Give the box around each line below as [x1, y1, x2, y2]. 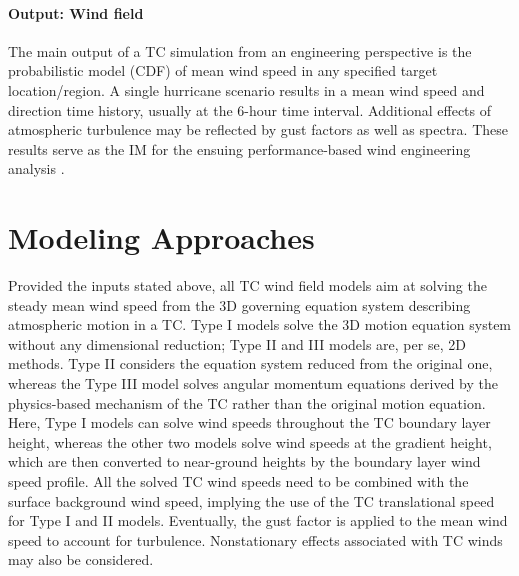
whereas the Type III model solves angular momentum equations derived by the [8, 373, 498, 394]
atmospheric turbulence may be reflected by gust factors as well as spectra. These [8, 119, 508, 140]
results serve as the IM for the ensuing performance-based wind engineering [8, 138, 471, 159]
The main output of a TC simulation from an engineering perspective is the [8, 40, 472, 61]
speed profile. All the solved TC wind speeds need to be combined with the [8, 471, 469, 492]
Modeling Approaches [8, 217, 315, 258]
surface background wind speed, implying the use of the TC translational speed [8, 490, 495, 511]
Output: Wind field [8, 2, 144, 23]
